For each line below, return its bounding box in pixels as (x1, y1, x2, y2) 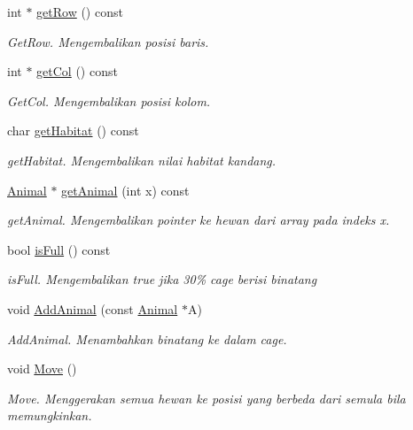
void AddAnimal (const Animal (7, 299, 178, 318)
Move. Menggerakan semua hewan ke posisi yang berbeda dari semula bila (7, 388, 406, 407)
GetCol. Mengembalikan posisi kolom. (7, 91, 211, 110)
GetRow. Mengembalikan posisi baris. (7, 32, 209, 50)
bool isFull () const (7, 240, 111, 258)
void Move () (7, 359, 77, 378)
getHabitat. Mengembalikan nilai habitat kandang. (7, 150, 277, 169)
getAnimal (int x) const (61, 180, 190, 199)
